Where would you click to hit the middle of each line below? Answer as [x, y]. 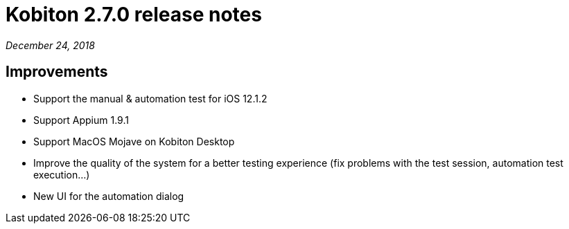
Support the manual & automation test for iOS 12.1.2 [150, 98]
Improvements [57, 72]
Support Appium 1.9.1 [81, 120]
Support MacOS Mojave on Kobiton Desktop [134, 141]
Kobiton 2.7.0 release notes [134, 15]
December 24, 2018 [50, 45]
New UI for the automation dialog [109, 196]
